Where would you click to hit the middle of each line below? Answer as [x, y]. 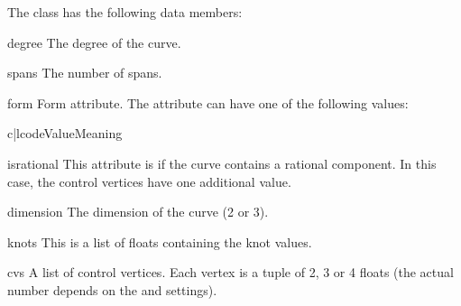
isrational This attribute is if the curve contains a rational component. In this [222, 163]
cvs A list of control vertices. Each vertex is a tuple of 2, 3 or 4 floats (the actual [230, 272]
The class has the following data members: [125, 12]
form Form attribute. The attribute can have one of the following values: [208, 102]
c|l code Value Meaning [65, 133]
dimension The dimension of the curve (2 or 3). [138, 212]
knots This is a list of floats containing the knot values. [160, 241]
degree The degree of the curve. [94, 42]
